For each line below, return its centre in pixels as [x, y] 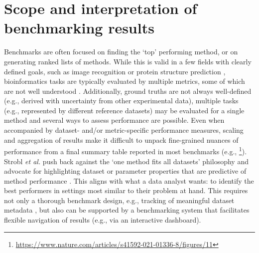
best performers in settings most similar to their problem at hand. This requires [126, 190]
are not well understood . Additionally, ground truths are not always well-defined [128, 91]
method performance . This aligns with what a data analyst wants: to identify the [129, 180]
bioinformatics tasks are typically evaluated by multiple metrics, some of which [125, 81]
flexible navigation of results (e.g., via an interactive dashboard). [103, 220]
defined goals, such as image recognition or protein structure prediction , [115, 71]
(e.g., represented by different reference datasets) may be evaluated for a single [124, 110]
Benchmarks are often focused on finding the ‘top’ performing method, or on [121, 52]
